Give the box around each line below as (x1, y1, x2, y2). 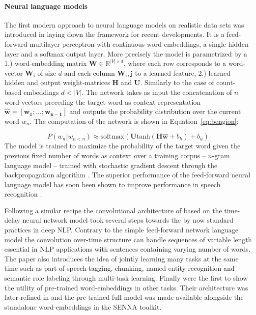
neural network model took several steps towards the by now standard (22, 215, 234, 225)
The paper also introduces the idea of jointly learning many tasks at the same (4, 253, 239, 263)
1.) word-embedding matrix (4, 58, 87, 68)
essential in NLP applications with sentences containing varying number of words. (4, 244, 251, 254)
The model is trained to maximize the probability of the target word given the (4, 141, 241, 151)
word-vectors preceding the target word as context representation (4, 96, 201, 107)
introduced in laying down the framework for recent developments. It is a (4, 29, 225, 39)
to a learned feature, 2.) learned (135, 67, 230, 78)
